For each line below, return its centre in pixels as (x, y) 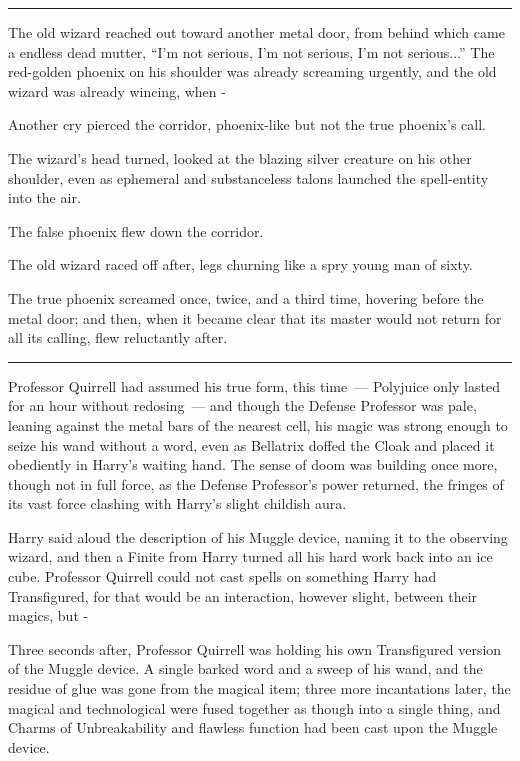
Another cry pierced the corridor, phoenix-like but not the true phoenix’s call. (247, 124)
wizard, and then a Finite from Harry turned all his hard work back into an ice (250, 556)
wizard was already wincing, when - (117, 90)
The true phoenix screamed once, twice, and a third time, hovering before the (246, 297)
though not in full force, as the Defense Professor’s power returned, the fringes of (256, 483)
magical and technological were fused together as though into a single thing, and (254, 707)
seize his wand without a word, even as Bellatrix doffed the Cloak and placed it (251, 444)
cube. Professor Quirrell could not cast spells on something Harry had (222, 576)
